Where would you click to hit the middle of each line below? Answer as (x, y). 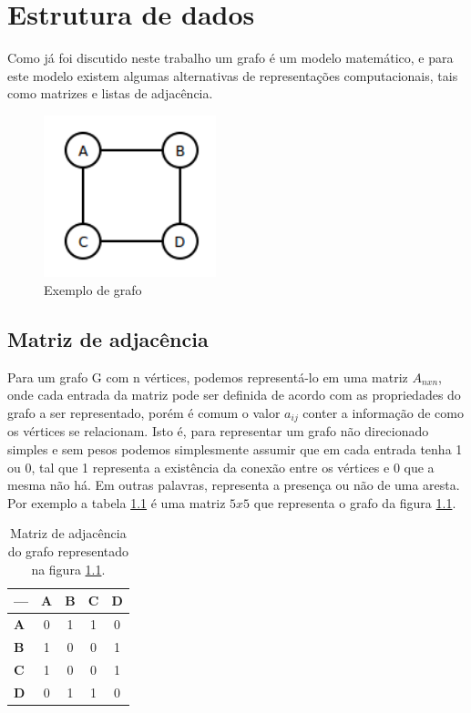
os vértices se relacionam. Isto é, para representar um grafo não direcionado (218, 431)
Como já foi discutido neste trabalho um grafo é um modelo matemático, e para (230, 58)
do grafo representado (68, 551)
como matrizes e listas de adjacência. (110, 93)
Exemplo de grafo (93, 290)
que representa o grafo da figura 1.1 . (355, 502)
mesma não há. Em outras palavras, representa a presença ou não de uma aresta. (234, 485)
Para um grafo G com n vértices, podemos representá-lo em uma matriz (208, 377)
